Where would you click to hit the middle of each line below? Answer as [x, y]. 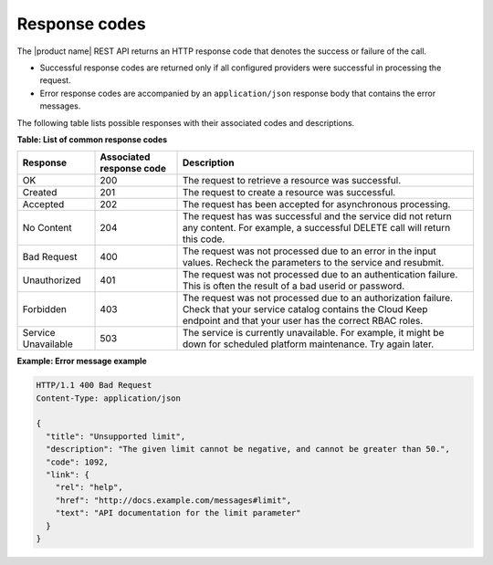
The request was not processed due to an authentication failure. [320, 275]
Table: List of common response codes [92, 139]
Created [40, 193]
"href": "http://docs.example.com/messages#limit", [173, 500]
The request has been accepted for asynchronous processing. [316, 204]
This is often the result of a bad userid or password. [294, 286]
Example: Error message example [82, 361]
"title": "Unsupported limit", [116, 436]
